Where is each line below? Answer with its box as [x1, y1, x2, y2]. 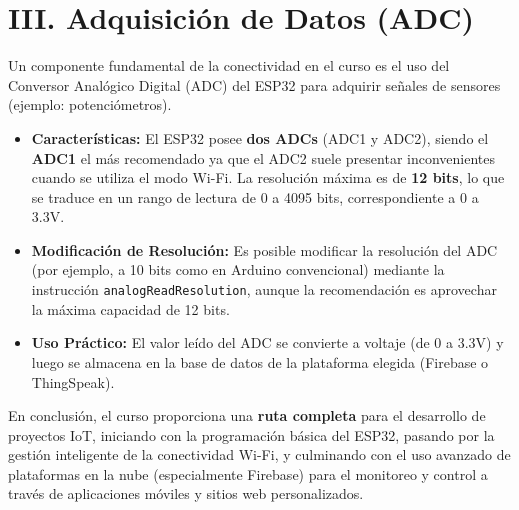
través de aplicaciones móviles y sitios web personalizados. [8, 483, 364, 504]
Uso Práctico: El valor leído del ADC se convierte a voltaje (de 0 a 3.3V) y [31, 332, 504, 353]
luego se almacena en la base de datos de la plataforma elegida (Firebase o [31, 351, 489, 372]
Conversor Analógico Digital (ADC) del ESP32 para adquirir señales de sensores [8, 74, 501, 95]
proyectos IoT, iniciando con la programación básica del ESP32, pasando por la [8, 424, 495, 445]
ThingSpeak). [31, 371, 115, 392]
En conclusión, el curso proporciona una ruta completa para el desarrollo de [8, 405, 486, 426]
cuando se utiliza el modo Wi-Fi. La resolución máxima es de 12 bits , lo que [31, 167, 505, 188]
